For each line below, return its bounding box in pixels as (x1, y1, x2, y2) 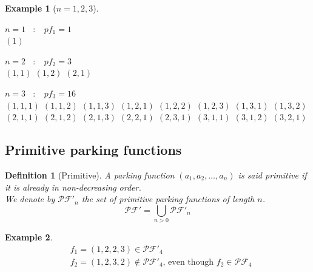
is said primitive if (238, 168, 307, 181)
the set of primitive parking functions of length (81, 192, 255, 205)
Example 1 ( (5, 2, 56, 14)
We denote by (5, 192, 55, 205)
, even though (163, 257, 214, 267)
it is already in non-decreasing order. (5, 180, 141, 193)
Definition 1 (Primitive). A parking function (5, 168, 175, 181)
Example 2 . (5, 231, 53, 243)
